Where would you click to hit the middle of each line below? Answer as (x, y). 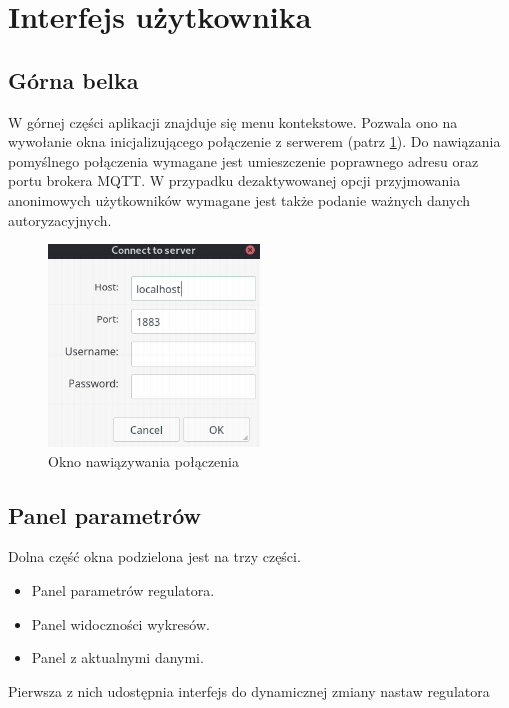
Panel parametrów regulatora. (123, 589)
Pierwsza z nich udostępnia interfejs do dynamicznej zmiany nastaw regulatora (249, 690)
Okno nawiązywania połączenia (143, 460)
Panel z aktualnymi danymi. (117, 657)
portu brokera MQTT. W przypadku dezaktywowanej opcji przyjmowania (234, 180)
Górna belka (73, 79)
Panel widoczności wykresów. (120, 623)
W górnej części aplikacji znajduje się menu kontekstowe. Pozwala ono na (233, 121)
